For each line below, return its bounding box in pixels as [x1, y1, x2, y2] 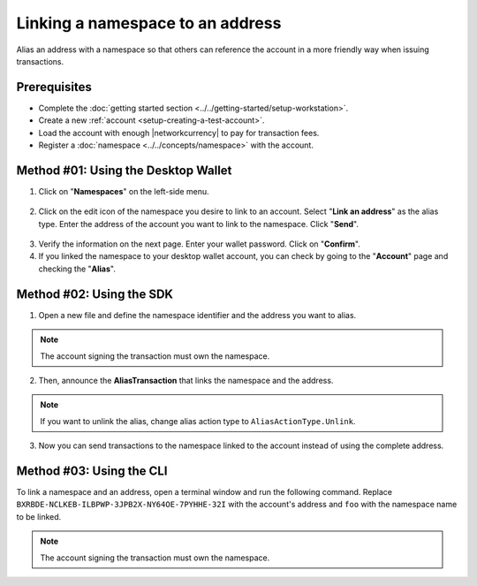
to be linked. [16, 511, 62, 521]
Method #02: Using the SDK [16, 286, 174, 301]
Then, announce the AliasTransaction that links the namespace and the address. [38, 375, 334, 385]
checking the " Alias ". [38, 263, 117, 274]
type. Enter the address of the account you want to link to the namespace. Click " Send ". [38, 218, 360, 229]
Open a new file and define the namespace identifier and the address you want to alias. [38, 309, 357, 320]
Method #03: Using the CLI [16, 463, 168, 478]
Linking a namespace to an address [16, 13, 282, 33]
